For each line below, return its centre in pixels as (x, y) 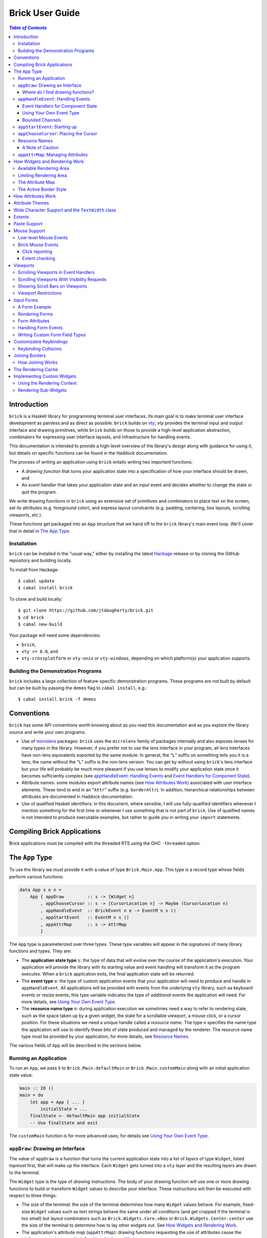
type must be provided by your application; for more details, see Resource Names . (106, 1036)
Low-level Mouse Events (43, 238)
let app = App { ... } (57, 1102)
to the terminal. (25, 1172)
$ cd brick (31, 617)
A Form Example (35, 307)
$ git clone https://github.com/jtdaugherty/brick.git (86, 611)
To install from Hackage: (34, 569)
